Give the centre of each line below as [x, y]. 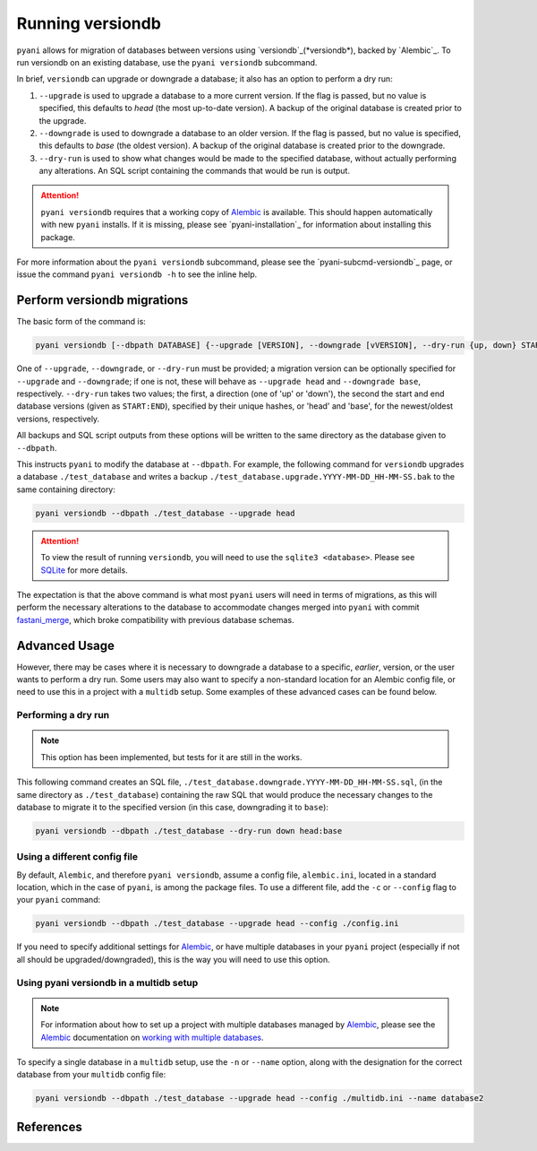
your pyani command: [59, 900]
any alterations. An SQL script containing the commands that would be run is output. [195, 171]
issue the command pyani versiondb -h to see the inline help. [137, 274]
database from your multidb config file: [91, 1075]
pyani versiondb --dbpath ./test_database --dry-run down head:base [189, 831]
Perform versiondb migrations [102, 300]
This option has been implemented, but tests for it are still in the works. [172, 757]
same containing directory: [66, 489]
